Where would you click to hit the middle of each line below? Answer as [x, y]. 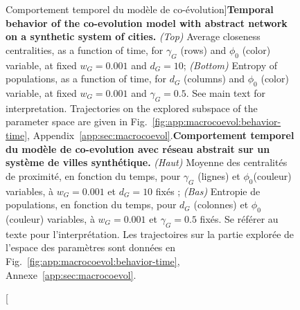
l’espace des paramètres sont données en [91, 247]
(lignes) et [219, 175]
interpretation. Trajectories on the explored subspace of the [132, 108]
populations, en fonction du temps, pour [91, 204]
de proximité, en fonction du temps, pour [93, 175]
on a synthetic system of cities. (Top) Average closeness [133, 36]
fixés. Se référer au [239, 218]
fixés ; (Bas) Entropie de [208, 191]
